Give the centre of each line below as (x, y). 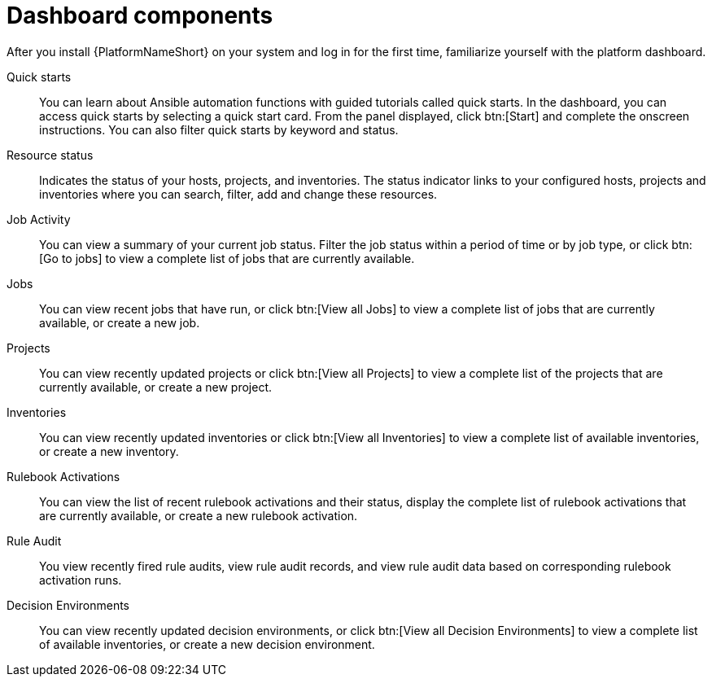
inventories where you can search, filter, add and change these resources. (238, 194)
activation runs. (81, 580)
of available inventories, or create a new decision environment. (207, 644)
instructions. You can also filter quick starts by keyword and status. (219, 129)
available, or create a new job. (120, 322)
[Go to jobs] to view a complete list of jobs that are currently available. (227, 258)
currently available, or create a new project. (156, 387)
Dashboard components (140, 15)
